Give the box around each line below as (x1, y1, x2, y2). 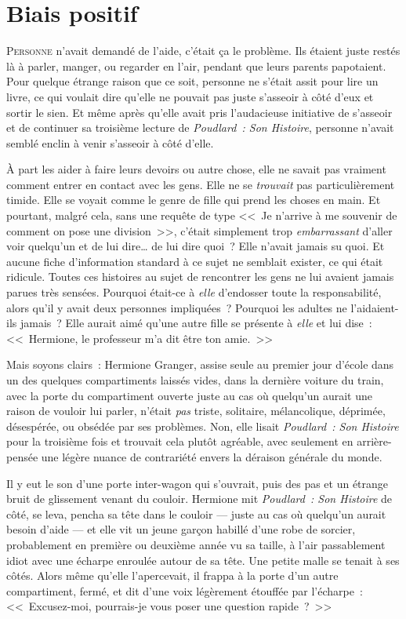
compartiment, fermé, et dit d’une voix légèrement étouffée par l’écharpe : (6, 582, 363, 599)
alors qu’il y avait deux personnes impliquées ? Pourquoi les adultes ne (6, 299, 347, 315)
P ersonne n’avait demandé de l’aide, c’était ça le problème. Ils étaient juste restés (6, 42, 401, 59)
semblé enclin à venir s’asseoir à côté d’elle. (6, 134, 214, 151)
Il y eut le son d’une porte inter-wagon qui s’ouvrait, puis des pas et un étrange (6, 475, 389, 491)
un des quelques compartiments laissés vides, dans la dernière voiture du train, (6, 372, 384, 388)
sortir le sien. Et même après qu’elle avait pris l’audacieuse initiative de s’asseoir (6, 104, 393, 120)
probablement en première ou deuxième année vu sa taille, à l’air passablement (6, 536, 386, 552)
